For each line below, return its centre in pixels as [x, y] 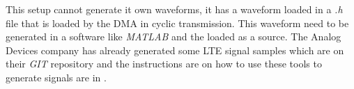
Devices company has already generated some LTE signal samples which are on [175, 50]
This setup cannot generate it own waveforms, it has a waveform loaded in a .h [174, 9]
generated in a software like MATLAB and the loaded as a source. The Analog [174, 37]
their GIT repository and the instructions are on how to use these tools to [164, 64]
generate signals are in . [56, 77]
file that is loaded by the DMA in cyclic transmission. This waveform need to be [177, 23]
